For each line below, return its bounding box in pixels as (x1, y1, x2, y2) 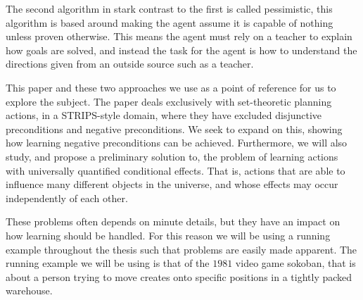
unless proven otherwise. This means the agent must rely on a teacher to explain (6, 29, 352, 44)
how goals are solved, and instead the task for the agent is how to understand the (6, 42, 357, 57)
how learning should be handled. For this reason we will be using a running (6, 227, 331, 242)
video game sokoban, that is (235, 256, 356, 270)
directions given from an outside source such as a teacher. (6, 56, 254, 71)
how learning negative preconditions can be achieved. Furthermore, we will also (6, 135, 348, 150)
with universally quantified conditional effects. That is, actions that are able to (6, 163, 345, 177)
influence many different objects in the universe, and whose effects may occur (6, 177, 338, 192)
